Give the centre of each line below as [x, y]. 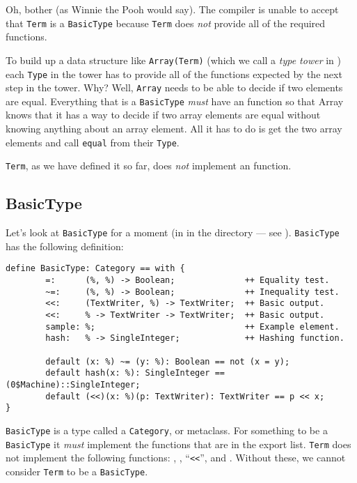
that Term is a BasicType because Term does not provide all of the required [166, 23]
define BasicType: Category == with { [95, 269]
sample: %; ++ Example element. [192, 327]
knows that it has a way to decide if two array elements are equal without [163, 115]
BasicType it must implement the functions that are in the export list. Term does [178, 444]
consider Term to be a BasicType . [77, 471]
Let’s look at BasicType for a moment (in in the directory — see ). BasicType [173, 232]
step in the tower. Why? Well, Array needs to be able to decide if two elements [174, 87]
